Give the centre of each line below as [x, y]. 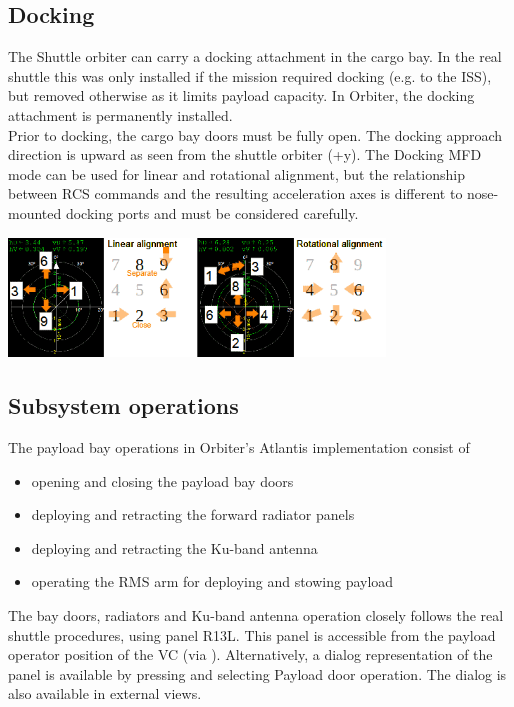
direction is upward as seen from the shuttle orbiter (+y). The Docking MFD [245, 154]
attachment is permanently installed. [120, 114]
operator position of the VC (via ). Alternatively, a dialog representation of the [250, 654]
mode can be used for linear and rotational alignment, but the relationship [236, 173]
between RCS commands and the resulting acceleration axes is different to [235, 193]
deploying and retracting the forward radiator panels [193, 514]
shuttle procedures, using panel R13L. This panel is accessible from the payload [252, 634]
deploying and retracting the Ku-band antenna [174, 547]
